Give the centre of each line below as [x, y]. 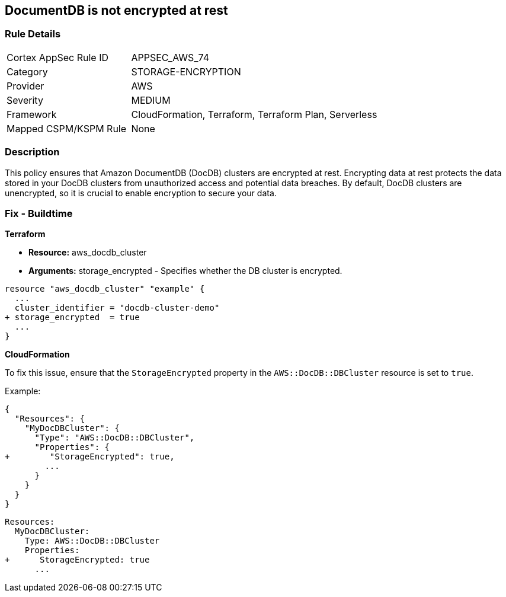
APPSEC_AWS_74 [170, 57]
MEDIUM [151, 100]
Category [27, 71]
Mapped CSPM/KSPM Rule [67, 128]
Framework [32, 114]
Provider [25, 86]
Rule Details [33, 34]
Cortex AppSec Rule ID [58, 57]
